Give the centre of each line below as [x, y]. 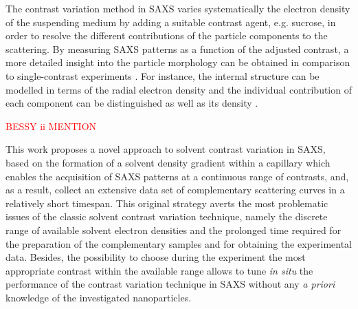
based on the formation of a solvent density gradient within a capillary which [168, 162]
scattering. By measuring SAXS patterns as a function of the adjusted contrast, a [177, 49]
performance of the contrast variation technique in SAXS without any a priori [170, 284]
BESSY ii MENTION [51, 126]
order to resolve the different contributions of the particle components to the [167, 35]
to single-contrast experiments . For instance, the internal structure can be [163, 75]
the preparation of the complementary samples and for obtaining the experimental [179, 243]
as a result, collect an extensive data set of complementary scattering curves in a [175, 190]
